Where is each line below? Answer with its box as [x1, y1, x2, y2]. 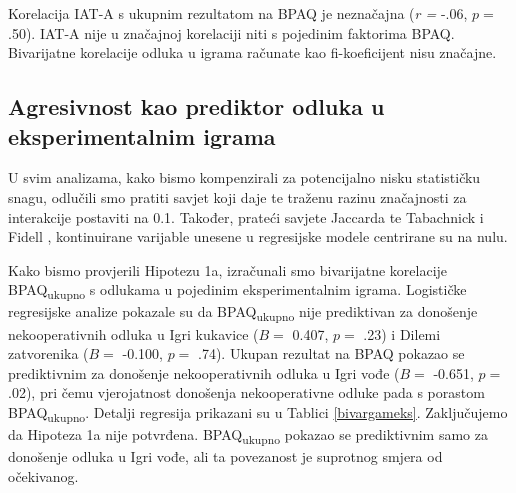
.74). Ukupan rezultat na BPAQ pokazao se [197, 343, 465, 364]
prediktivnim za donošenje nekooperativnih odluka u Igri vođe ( [8, 362, 400, 383]
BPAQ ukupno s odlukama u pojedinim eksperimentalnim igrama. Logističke [8, 279, 467, 303]
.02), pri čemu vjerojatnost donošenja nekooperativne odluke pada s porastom [8, 382, 485, 403]
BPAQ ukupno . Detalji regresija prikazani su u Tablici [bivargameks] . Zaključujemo [8, 401, 508, 425]
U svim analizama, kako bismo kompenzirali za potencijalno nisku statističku [8, 167, 481, 188]
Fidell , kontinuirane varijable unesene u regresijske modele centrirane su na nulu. [8, 226, 508, 247]
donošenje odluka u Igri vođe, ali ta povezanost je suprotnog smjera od [8, 446, 443, 467]
